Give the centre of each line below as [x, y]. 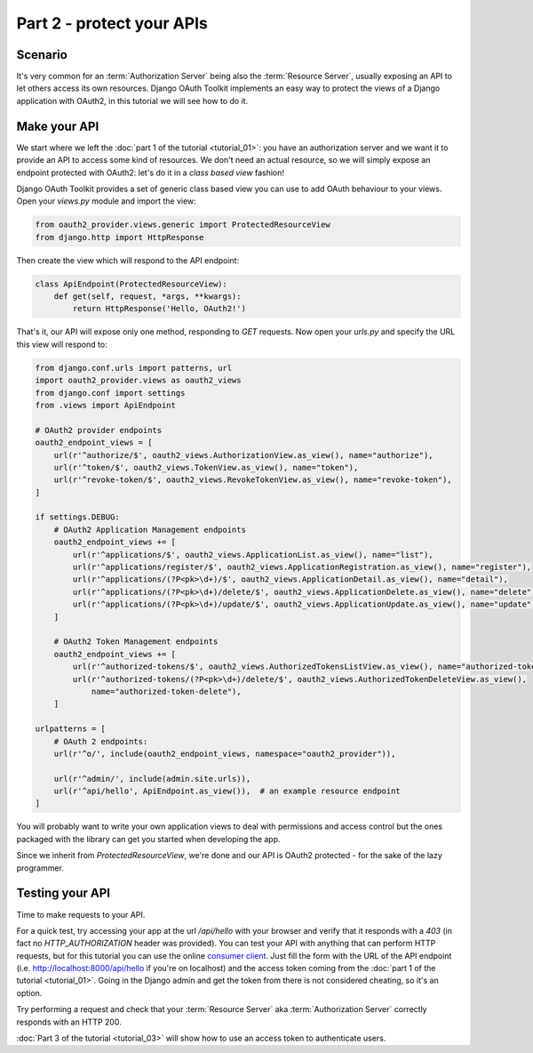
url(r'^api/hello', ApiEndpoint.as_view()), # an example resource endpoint [227, 791]
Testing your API [64, 893]
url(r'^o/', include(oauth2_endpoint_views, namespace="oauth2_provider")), [225, 753]
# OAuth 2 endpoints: [101, 741]
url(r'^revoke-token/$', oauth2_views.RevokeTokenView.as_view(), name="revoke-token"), [253, 480]
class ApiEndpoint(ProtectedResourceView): [131, 284]
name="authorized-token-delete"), [166, 691]
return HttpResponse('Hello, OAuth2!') [159, 309]
